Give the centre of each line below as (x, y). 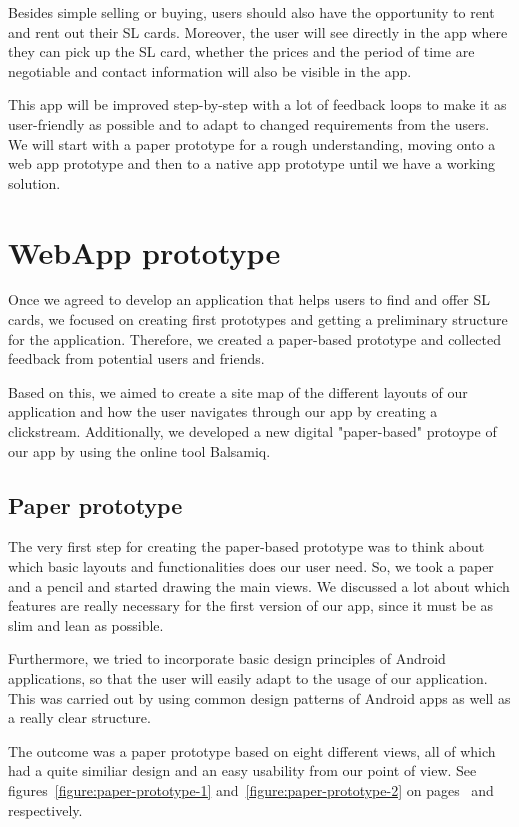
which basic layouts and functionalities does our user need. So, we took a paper (251, 566)
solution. (34, 182)
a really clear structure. (79, 717)
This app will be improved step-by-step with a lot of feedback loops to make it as (257, 104)
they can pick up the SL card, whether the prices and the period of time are (241, 51)
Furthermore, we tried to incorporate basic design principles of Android (227, 658)
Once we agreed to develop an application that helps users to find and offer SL (249, 299)
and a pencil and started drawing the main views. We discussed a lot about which (259, 585)
